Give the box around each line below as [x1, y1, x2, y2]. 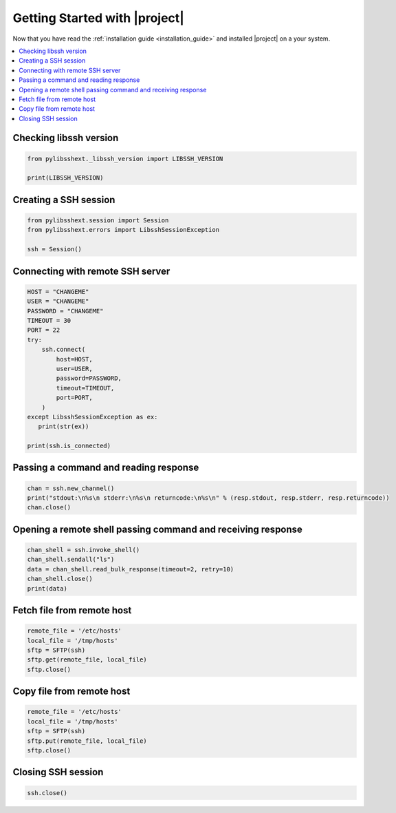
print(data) [27, 584, 68, 592]
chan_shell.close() [27, 575, 93, 583]
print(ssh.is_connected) [27, 442, 111, 450]
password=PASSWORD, [56, 374, 122, 382]
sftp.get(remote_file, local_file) [27, 656, 147, 664]
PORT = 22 [27, 326, 60, 334]
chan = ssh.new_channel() [27, 484, 115, 492]
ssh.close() [27, 789, 68, 796]
